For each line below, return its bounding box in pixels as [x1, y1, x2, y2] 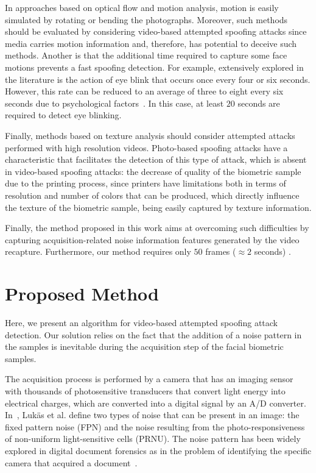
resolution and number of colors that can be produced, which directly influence [5, 188, 300, 201]
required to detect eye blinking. [5, 108, 122, 121]
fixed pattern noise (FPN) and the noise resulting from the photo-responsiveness [5, 420, 305, 433]
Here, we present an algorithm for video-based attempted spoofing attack [5, 316, 278, 329]
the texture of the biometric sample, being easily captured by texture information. [5, 201, 312, 213]
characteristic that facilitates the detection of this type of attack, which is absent [5, 153, 307, 166]
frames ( [205, 245, 236, 258]
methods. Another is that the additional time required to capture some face [5, 49, 287, 62]
